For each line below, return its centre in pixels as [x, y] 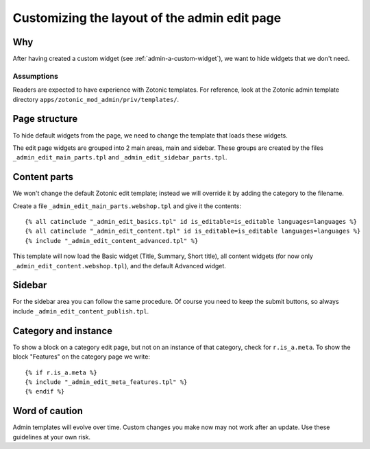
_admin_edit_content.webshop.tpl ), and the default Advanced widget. [119, 266]
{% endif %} [45, 392]
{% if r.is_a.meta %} [61, 372]
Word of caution [48, 411]
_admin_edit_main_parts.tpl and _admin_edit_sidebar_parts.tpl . [120, 157]
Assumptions [35, 76]
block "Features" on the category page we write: [82, 357]
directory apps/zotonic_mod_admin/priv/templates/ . [96, 99]
